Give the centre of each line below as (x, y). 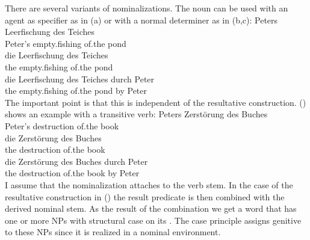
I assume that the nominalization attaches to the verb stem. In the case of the (149, 184)
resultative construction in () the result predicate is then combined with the (145, 196)
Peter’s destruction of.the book (62, 125)
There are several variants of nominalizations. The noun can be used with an (147, 8)
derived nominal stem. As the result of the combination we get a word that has (151, 208)
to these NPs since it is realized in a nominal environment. (113, 232)
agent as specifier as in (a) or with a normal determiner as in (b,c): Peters (141, 20)
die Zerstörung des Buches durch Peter (76, 161)
